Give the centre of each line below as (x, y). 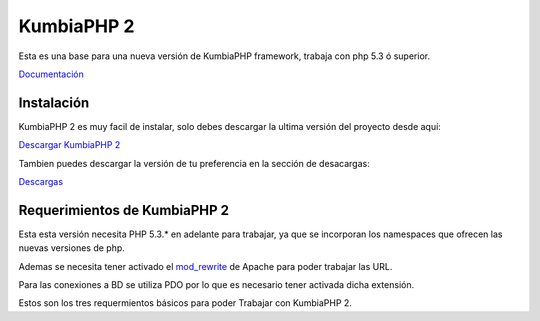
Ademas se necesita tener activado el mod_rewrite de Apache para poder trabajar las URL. (205, 266)
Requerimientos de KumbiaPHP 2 (124, 210)
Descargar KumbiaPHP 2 (69, 145)
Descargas (41, 182)
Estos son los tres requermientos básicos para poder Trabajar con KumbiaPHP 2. (185, 303)
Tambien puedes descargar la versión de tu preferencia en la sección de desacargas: (194, 163)
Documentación (51, 74)
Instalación (54, 102)
